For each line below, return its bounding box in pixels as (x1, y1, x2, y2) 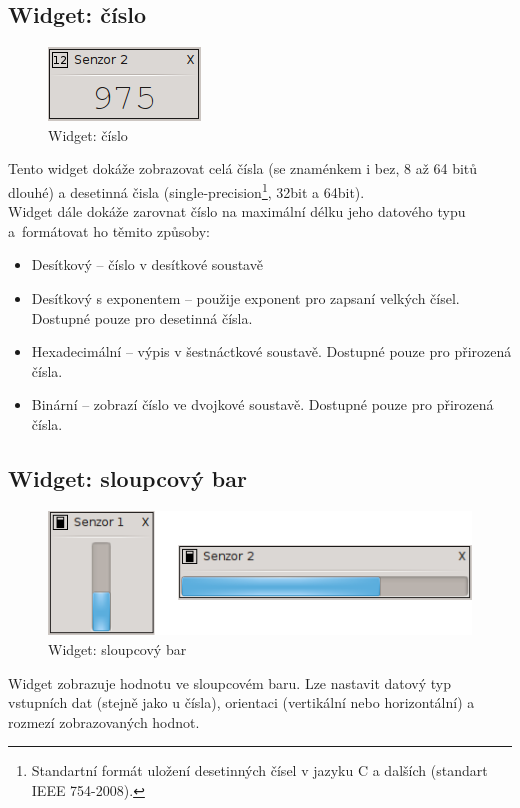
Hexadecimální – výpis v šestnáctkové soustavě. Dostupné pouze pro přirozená (31, 341, 512, 362)
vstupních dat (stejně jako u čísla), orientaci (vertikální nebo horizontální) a (8, 692, 475, 713)
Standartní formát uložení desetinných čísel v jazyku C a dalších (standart (31, 760, 488, 781)
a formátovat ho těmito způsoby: (8, 220, 210, 241)
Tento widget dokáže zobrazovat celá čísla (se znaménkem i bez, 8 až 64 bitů (8, 158, 478, 179)
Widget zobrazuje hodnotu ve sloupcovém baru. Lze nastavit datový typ (8, 672, 452, 693)
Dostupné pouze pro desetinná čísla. (31, 307, 253, 328)
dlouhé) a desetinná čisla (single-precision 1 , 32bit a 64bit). (8, 178, 365, 202)
